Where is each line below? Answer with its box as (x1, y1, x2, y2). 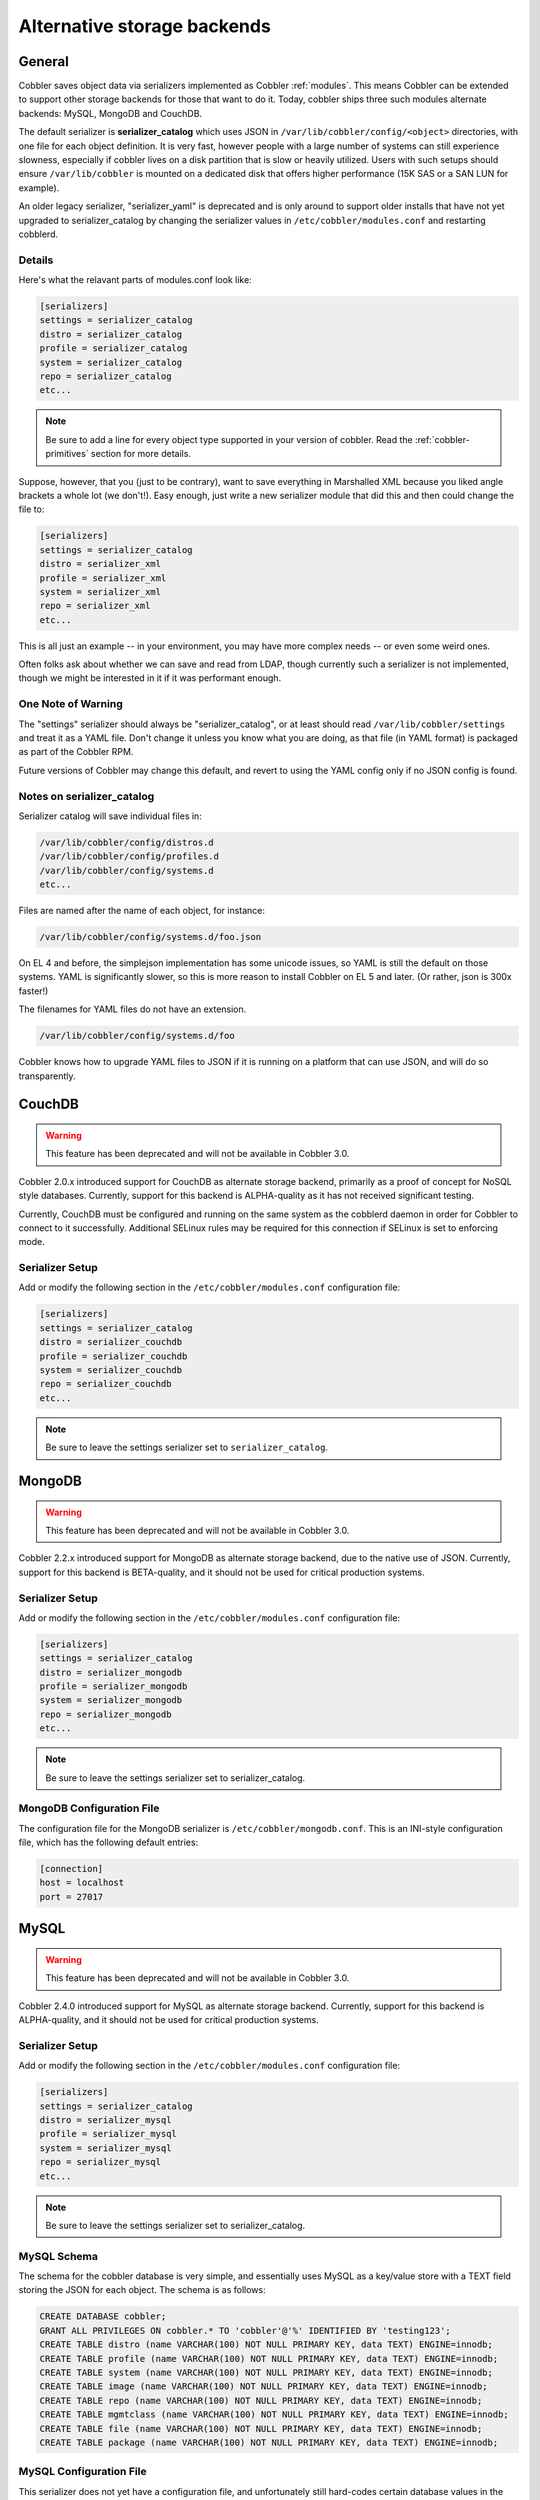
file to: (18, 503, 45, 515)
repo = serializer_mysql (39, 2156, 162, 2168)
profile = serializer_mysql (39, 2128, 177, 2140)
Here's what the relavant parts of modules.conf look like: (18, 274, 252, 286)
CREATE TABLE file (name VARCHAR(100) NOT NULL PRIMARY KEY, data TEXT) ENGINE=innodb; (39, 2423, 483, 2434)
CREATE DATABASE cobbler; (39, 2311, 167, 2322)
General (18, 53, 70, 70)
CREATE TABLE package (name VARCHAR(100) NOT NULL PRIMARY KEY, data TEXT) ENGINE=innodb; (39, 2436, 499, 2448)
